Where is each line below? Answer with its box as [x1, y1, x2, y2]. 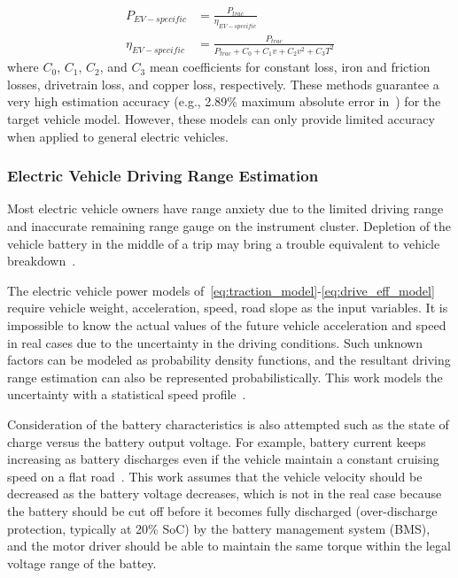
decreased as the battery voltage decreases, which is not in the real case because [7, 484, 442, 503]
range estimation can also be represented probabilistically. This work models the [7, 367, 443, 386]
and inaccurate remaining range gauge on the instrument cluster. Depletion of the [7, 217, 452, 235]
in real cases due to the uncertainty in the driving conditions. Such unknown [7, 333, 423, 351]
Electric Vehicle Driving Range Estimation [7, 165, 319, 187]
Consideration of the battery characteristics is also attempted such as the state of [7, 414, 449, 433]
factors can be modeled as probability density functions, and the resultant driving [7, 351, 451, 369]
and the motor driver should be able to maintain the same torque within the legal [7, 536, 451, 555]
